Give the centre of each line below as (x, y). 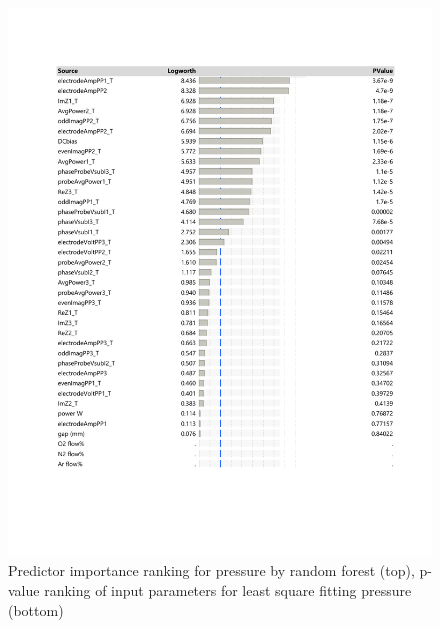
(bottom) (36, 609)
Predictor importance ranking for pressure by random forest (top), (211, 570)
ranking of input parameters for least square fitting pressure (228, 590)
